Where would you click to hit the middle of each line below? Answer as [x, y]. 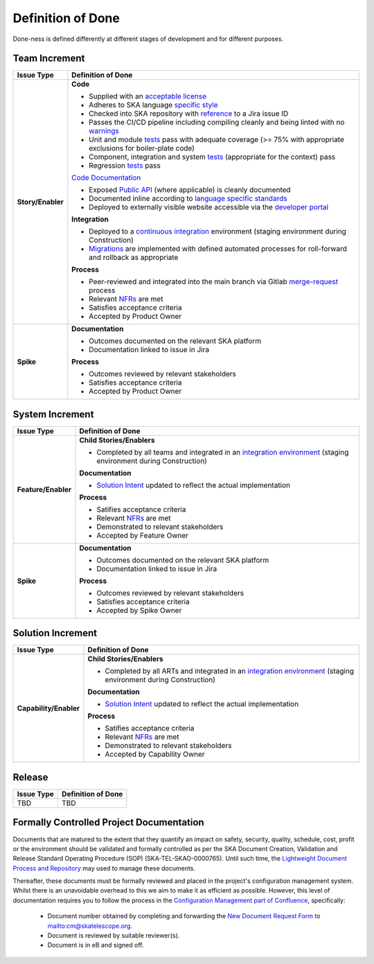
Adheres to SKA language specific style [153, 105]
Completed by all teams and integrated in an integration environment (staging [223, 452]
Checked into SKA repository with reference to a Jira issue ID [189, 114]
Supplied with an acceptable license [148, 96]
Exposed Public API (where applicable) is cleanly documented [190, 190]
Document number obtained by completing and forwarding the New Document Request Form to [184, 916]
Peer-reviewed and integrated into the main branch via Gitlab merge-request [214, 282]
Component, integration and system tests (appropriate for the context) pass [212, 157]
